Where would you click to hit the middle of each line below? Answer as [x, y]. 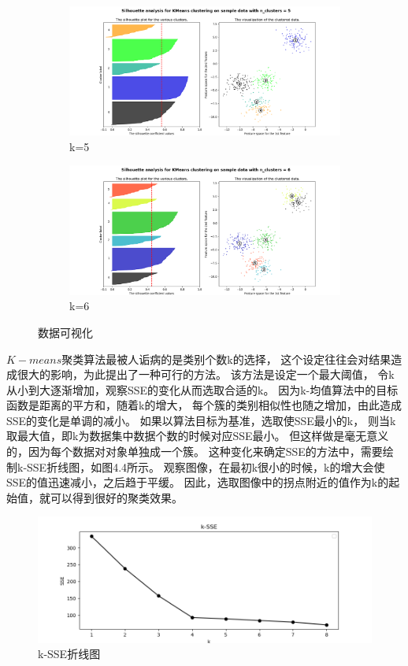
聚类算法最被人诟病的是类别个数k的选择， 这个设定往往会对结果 [226, 359]
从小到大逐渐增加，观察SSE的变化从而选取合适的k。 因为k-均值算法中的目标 [202, 389]
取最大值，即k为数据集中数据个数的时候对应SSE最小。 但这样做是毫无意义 [198, 436]
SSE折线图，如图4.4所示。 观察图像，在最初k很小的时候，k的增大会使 [206, 466]
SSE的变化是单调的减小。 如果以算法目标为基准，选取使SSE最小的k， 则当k [201, 420]
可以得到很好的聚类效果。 [116, 497]
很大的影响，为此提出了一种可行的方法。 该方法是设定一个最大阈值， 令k [206, 374]
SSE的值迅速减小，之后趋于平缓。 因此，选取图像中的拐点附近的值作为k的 [198, 482]
